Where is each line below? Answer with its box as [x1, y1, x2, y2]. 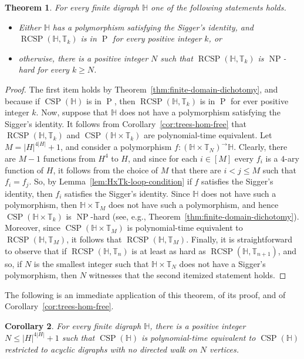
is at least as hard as [131, 244, 206, 257]
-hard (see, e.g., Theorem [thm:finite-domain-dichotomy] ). [90, 210, 299, 222]
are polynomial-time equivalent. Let [144, 129, 272, 141]
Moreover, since [5, 221, 61, 234]
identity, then [5, 187, 53, 199]
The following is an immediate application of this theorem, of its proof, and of [5, 288, 286, 300]
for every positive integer [113, 32, 202, 45]
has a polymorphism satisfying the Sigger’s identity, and [52, 20, 254, 33]
